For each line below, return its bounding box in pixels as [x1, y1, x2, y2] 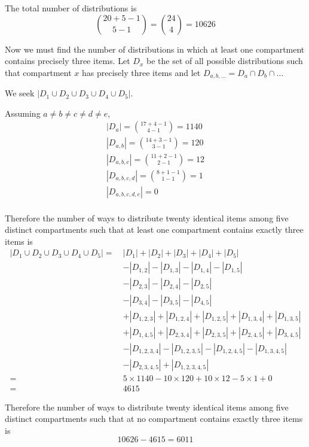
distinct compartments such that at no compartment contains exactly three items [5, 412, 303, 425]
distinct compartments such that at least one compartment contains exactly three [5, 223, 304, 236]
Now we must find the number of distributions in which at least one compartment [5, 42, 305, 55]
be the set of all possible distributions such [146, 54, 303, 67]
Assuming [5, 107, 41, 119]
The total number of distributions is [5, 2, 137, 14]
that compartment [5, 66, 72, 78]
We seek [5, 87, 35, 99]
